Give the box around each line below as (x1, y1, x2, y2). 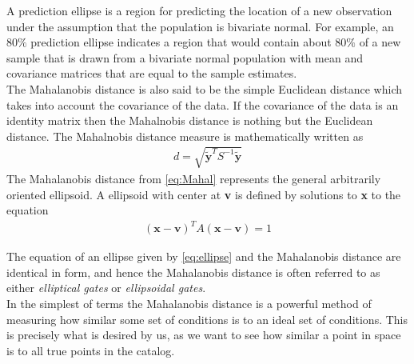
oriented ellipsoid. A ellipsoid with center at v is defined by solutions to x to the (6, 186, 401, 202)
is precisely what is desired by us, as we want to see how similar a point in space (6, 326, 401, 343)
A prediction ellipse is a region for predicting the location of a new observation (6, 2, 392, 18)
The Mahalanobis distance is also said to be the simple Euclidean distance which (6, 80, 402, 97)
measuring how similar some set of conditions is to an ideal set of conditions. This (6, 310, 408, 327)
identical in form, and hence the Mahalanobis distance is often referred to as (6, 263, 380, 280)
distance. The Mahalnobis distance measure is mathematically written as (6, 127, 364, 144)
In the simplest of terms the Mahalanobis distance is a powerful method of (6, 295, 372, 312)
